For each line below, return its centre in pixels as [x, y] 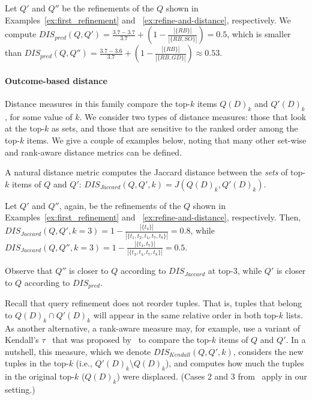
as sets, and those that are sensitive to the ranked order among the [175, 128]
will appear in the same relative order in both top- [186, 314]
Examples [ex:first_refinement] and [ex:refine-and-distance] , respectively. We [148, 20]
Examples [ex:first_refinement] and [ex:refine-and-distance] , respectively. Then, [153, 217]
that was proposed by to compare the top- [132, 340]
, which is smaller [259, 34]
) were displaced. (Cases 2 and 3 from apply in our [212, 376]
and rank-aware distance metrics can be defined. [94, 152]
